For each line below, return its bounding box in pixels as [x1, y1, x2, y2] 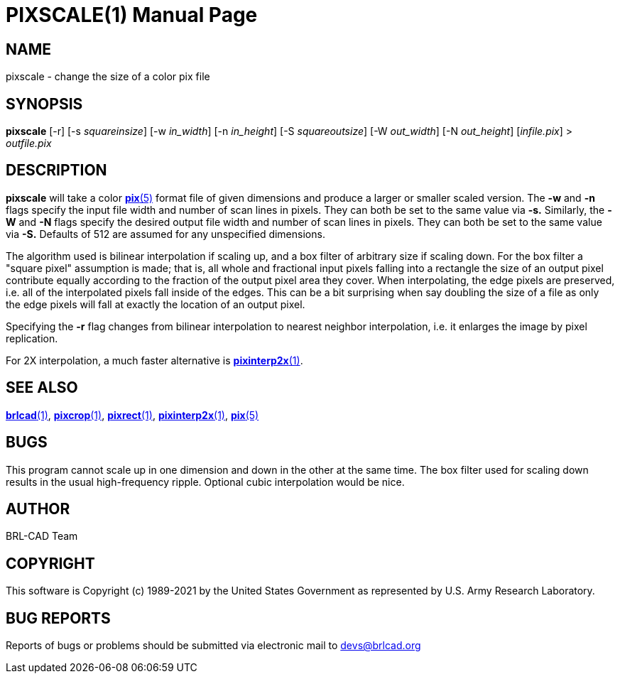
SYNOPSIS [6, 94, 83, 113]
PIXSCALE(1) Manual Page [6, 3, 258, 27]
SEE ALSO [6, 379, 78, 397]
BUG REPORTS [6, 609, 111, 627]
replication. [6, 332, 58, 344]
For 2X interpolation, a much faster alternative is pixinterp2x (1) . [6, 354, 303, 366]
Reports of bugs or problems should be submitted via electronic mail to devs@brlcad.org [6, 639, 421, 652]
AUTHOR [6, 499, 70, 518]
